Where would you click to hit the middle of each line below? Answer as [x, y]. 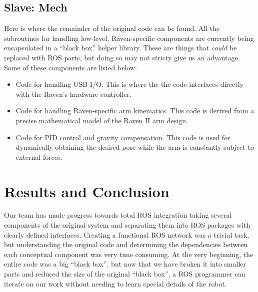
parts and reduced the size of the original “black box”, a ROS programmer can [125, 274]
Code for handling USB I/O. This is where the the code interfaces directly [129, 84]
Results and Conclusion [87, 191]
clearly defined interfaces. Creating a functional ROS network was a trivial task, [127, 234]
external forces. [39, 156]
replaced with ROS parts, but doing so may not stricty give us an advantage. [122, 57]
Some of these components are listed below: [70, 67]
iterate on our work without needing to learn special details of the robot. [115, 283]
